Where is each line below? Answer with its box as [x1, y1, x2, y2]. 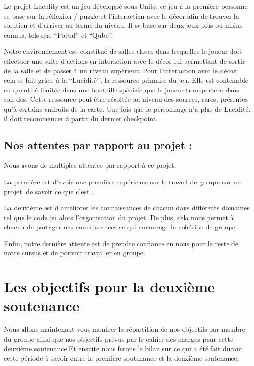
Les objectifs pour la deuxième [4, 276, 215, 297]
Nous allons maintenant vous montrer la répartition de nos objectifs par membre [4, 324, 245, 334]
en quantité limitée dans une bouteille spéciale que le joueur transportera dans [4, 84, 239, 94]
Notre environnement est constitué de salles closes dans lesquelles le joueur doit [4, 46, 242, 56]
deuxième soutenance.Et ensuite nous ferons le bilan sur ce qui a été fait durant [4, 343, 243, 353]
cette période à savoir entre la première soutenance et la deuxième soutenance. [4, 353, 239, 363]
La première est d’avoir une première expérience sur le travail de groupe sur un [4, 176, 241, 186]
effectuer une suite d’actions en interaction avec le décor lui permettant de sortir [4, 55, 245, 66]
